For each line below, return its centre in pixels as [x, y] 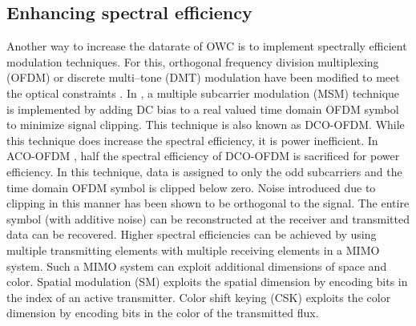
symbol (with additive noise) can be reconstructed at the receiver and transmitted [208, 218]
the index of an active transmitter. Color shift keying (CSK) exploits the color [199, 297]
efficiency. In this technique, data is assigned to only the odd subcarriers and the [204, 171]
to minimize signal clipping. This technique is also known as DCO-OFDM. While [206, 125]
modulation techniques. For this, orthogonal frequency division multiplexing [193, 61]
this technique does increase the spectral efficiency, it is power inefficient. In [192, 140]
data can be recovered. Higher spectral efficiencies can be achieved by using [192, 234]
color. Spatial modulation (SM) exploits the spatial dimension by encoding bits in [207, 282]
